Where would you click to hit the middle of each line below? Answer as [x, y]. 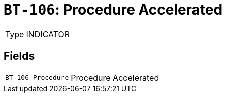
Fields [19, 56]
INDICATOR [48, 34]
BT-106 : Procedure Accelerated [113, 10]
